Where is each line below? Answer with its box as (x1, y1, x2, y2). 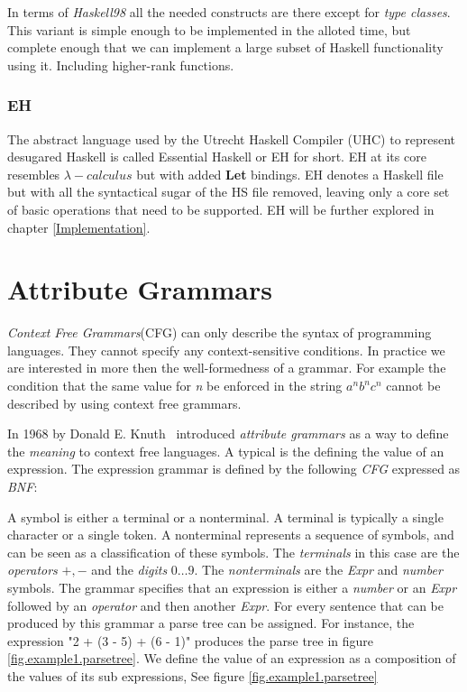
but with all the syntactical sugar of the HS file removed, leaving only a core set (7, 182, 450, 201)
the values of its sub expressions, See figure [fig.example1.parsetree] (7, 666, 378, 685)
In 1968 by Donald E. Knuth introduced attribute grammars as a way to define (7, 424, 449, 443)
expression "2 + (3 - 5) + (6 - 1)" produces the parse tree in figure (7, 631, 374, 650)
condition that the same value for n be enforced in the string (7, 376, 343, 395)
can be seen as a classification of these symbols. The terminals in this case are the (7, 542, 460, 561)
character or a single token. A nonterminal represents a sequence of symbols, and (7, 525, 454, 544)
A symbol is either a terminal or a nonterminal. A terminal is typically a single (7, 507, 444, 526)
